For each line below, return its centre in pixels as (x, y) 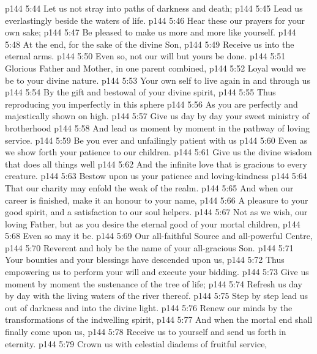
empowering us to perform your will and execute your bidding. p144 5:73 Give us (157, 272)
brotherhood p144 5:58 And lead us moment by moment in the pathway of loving (157, 127)
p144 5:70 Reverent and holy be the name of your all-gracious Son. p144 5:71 (149, 247)
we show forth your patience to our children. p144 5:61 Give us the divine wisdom (158, 152)
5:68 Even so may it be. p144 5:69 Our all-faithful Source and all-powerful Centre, (159, 236)
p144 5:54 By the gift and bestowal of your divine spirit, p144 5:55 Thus (140, 92)
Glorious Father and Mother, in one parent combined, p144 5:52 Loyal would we (155, 68)
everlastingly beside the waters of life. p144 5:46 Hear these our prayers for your (155, 20)
